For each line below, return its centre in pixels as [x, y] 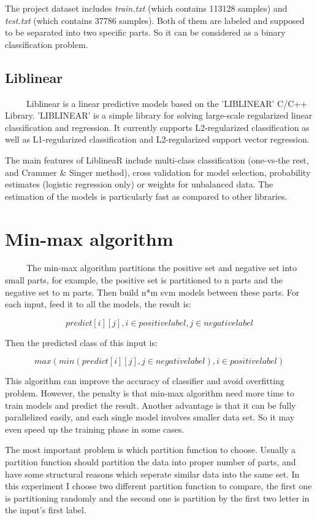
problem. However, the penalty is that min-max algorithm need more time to [150, 393]
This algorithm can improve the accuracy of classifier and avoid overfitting [145, 381]
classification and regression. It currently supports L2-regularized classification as [157, 127]
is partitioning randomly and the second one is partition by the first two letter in [157, 498]
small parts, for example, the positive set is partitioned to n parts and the [144, 280]
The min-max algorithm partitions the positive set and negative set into [161, 268]
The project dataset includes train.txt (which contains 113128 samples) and [146, 8]
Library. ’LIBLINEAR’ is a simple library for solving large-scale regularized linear [159, 115]
